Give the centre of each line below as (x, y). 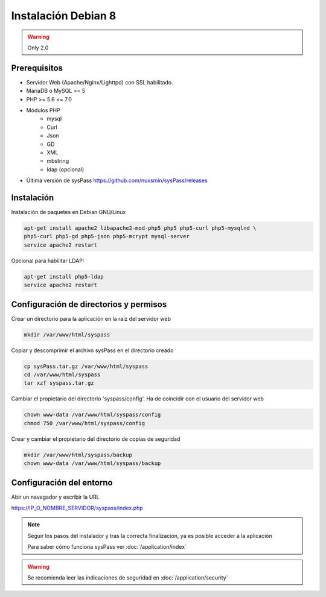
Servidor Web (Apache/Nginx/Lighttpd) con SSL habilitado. (100, 82)
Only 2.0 (38, 48)
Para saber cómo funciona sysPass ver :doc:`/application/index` (107, 547)
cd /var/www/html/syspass (62, 375)
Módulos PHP (43, 110)
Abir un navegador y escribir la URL (55, 497)
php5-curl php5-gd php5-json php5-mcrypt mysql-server (107, 236)
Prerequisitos (37, 68)
